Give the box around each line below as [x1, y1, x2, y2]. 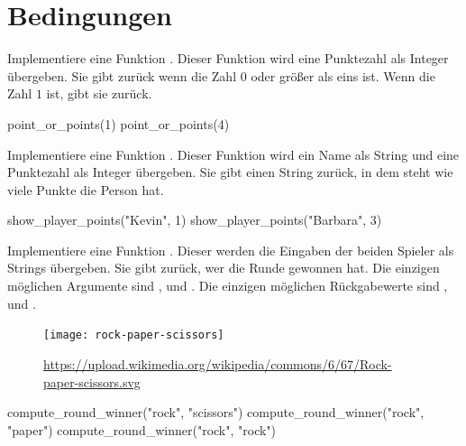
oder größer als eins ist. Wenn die [251, 66, 435, 85]
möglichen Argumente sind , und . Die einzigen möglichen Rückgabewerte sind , [7, 276, 448, 295]
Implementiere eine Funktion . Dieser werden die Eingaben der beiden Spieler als [7, 240, 454, 259]
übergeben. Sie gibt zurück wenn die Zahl [7, 66, 237, 85]
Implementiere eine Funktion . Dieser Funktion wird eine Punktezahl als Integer [7, 49, 449, 68]
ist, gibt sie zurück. [46, 84, 152, 103]
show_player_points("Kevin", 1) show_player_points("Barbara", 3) [7, 210, 382, 229]
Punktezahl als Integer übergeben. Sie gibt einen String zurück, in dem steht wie [7, 163, 453, 181]
